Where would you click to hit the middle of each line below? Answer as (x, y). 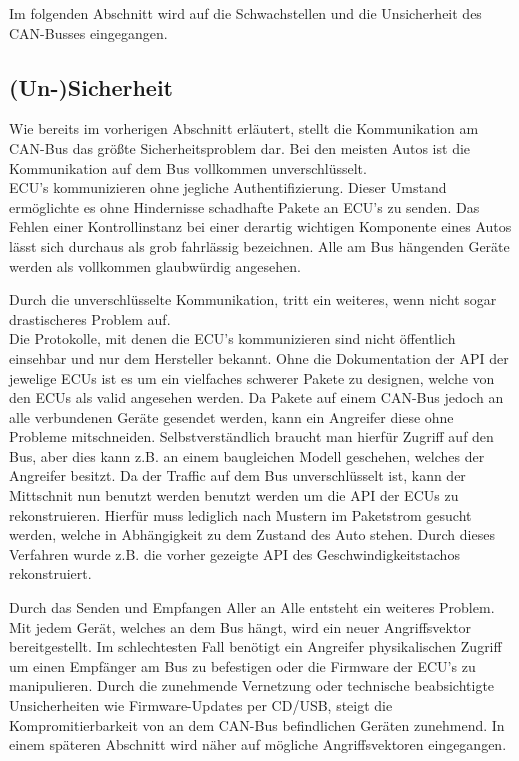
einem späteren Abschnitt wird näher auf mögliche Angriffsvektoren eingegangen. (258, 744)
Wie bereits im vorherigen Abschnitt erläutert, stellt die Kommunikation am (244, 128)
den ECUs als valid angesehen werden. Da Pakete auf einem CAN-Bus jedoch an (256, 397)
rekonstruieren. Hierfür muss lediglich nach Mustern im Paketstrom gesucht (240, 514)
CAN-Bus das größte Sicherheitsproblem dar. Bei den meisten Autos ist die (240, 147)
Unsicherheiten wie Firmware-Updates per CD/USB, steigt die (201, 705)
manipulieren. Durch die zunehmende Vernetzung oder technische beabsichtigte (252, 685)
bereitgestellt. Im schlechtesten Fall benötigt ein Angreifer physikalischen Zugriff (255, 646)
